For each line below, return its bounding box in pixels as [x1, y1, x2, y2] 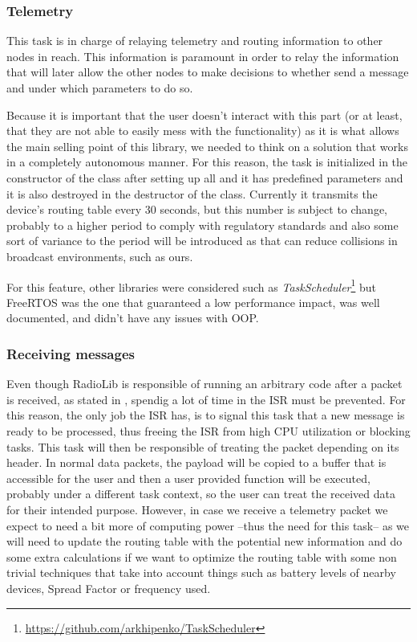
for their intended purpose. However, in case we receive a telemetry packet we [6, 501, 388, 517]
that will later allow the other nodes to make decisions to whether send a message [6, 63, 409, 80]
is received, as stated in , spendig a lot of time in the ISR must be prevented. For [6, 391, 406, 407]
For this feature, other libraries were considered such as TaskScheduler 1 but [6, 276, 377, 295]
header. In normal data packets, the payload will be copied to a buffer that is [6, 454, 387, 471]
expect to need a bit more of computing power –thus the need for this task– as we [6, 517, 410, 534]
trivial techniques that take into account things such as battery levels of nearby [6, 564, 396, 581]
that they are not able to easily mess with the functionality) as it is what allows [6, 122, 399, 139]
